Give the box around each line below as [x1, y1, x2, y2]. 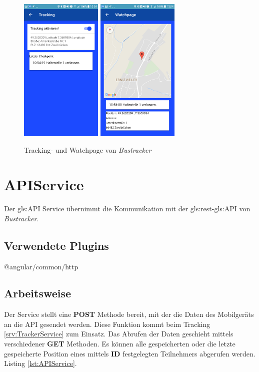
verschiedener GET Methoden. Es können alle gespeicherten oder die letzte [4, 338, 235, 349]
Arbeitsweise [4, 285, 71, 301]
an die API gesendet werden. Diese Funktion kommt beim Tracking [4, 318, 210, 329]
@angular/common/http [4, 261, 78, 271]
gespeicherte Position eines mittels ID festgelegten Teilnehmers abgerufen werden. [4, 348, 255, 358]
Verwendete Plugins [4, 237, 109, 253]
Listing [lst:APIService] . [4, 358, 77, 368]
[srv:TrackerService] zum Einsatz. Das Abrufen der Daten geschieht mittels [4, 328, 233, 339]
